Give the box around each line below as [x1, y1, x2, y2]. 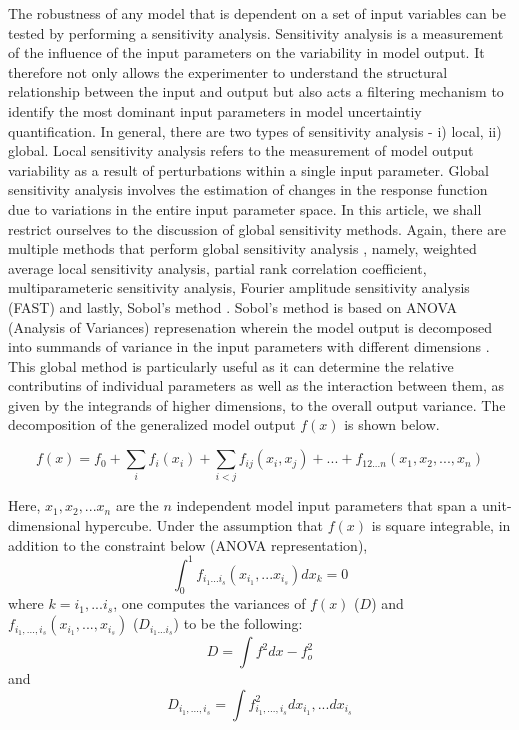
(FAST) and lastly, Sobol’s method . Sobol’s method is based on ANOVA [8, 296, 458, 317]
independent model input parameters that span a [176, 495, 478, 516]
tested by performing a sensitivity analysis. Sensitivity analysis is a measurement [8, 22, 504, 43]
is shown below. [344, 414, 440, 435]
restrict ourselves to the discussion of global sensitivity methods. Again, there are [8, 218, 506, 239]
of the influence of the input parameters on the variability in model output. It [8, 42, 485, 63]
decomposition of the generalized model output [8, 414, 296, 435]
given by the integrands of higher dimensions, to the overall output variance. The [8, 394, 506, 415]
